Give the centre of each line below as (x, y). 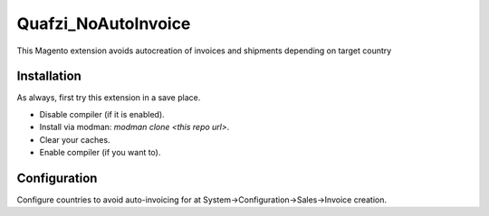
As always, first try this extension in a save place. (109, 98)
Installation (49, 76)
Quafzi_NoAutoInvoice (104, 23)
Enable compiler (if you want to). (100, 153)
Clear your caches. (75, 139)
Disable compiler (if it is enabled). (102, 114)
